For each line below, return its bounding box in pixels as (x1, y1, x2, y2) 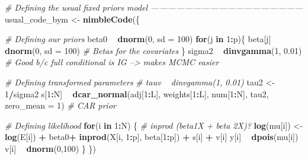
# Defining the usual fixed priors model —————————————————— (5, 1, 303, 13)
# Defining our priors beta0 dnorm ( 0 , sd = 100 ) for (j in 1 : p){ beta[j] (5, 33, 271, 45)
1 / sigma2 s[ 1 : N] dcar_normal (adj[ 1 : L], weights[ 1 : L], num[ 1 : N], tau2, (5, 87, 269, 100)
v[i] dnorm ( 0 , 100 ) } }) (5, 142, 97, 154)
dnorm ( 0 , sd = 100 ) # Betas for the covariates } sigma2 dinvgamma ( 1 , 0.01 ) (5, 44, 302, 56)
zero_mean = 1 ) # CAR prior (5, 99, 116, 112)
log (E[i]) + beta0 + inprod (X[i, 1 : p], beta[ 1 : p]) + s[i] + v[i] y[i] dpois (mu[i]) (5, 131, 299, 143)
